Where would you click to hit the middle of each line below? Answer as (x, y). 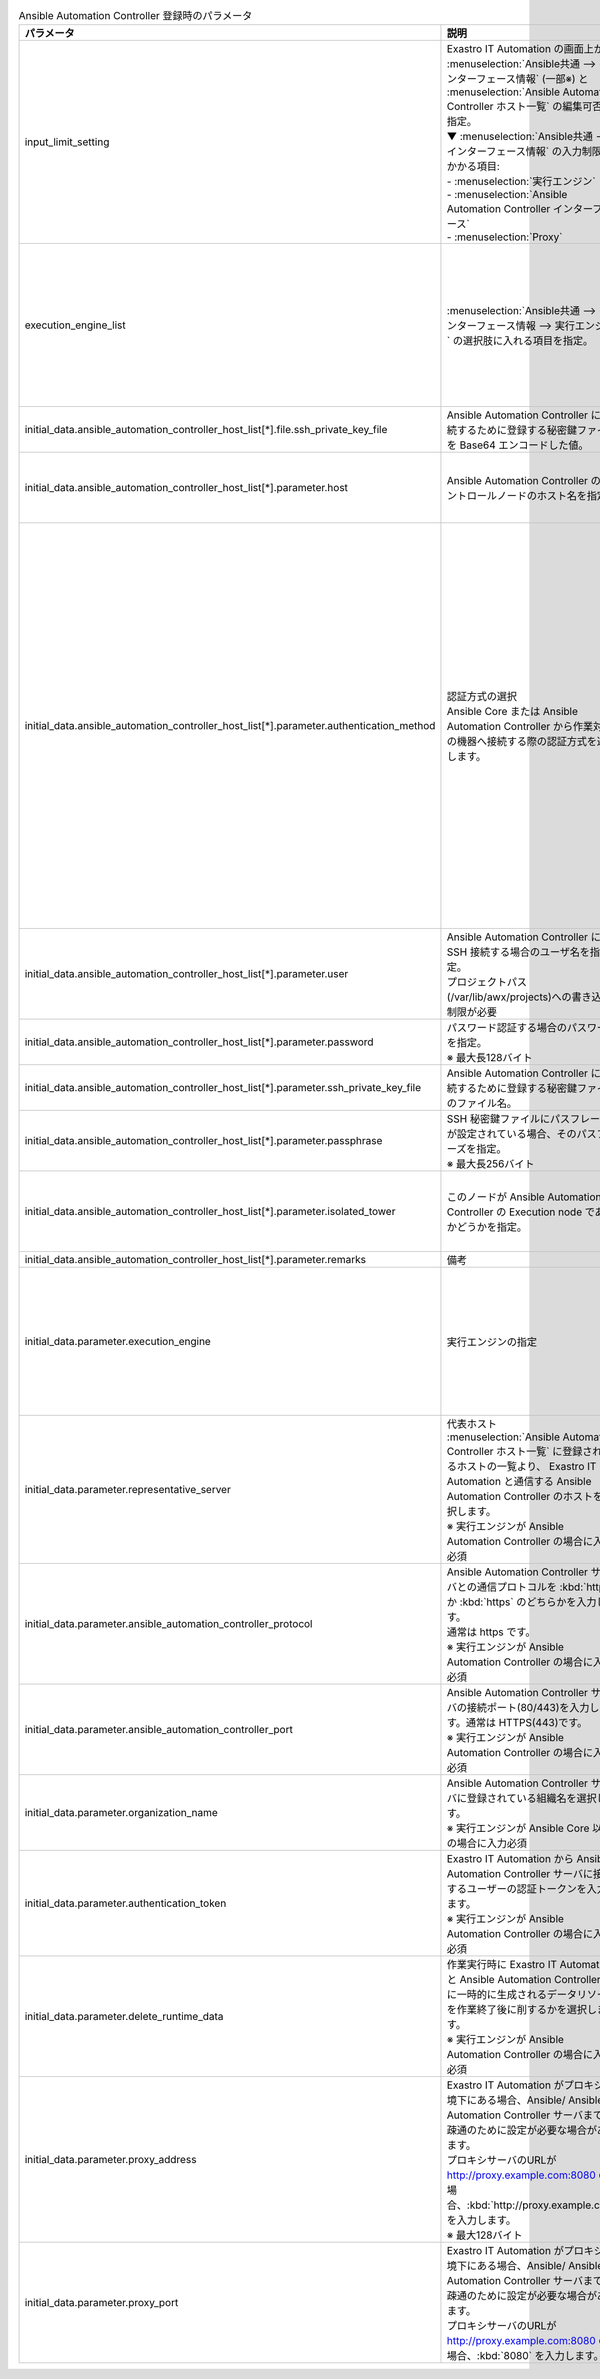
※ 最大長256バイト (490, 1164)
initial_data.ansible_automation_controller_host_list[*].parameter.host (186, 488)
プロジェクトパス (487, 982)
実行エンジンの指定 (492, 1342)
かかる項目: (473, 167)
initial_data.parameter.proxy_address (110, 2160)
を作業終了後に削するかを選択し (522, 2010)
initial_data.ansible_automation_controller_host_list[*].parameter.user (186, 974)
